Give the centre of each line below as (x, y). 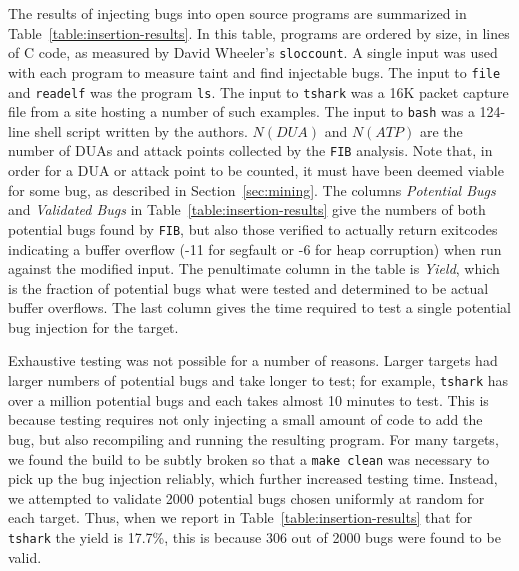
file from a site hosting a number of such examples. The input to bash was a (241, 111)
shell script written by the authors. (141, 130)
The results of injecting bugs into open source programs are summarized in (237, 13)
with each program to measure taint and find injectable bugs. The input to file (254, 71)
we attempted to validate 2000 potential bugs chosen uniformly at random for (246, 497)
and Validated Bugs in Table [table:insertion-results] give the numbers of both (247, 209)
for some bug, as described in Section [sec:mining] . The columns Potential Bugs (252, 189)
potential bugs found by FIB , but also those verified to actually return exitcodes (253, 228)
